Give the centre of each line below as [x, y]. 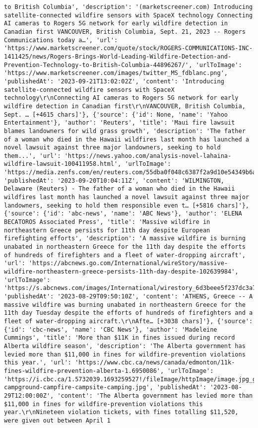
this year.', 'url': [38, 363]
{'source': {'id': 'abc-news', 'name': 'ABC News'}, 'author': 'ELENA [123, 214]
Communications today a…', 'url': [61, 40]
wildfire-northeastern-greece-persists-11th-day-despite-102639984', [121, 272]
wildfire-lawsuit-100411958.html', [63, 164]
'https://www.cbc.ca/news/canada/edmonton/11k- [155, 363]
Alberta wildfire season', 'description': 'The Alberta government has [125, 346]
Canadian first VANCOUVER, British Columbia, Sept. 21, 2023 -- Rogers [125, 32]
